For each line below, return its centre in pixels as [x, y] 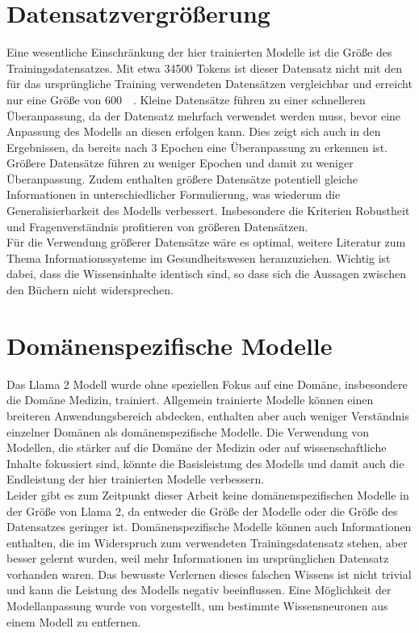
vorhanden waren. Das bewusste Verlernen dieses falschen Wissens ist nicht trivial [209, 574]
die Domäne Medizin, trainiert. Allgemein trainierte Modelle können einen [190, 400]
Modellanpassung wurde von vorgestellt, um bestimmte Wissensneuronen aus [197, 606]
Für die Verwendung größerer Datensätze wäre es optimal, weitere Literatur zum [206, 242]
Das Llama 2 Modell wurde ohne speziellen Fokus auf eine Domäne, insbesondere [207, 384]
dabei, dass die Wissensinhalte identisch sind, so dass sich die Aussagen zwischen [206, 274]
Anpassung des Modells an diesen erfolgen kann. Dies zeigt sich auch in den [194, 131]
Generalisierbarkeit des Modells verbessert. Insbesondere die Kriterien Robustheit [208, 211]
